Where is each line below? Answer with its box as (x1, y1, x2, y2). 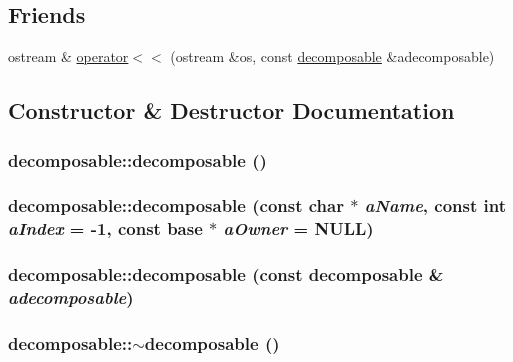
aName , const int (364, 193, 507, 218)
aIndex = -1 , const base (8, 216, 203, 241)
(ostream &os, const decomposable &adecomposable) (170, 46, 495, 67)
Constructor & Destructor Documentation (8, 95, 455, 126)
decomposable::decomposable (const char (8, 193, 344, 218)
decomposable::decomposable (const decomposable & (8, 262, 444, 287)
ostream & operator (8, 46, 129, 67)
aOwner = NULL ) (223, 216, 374, 241)
